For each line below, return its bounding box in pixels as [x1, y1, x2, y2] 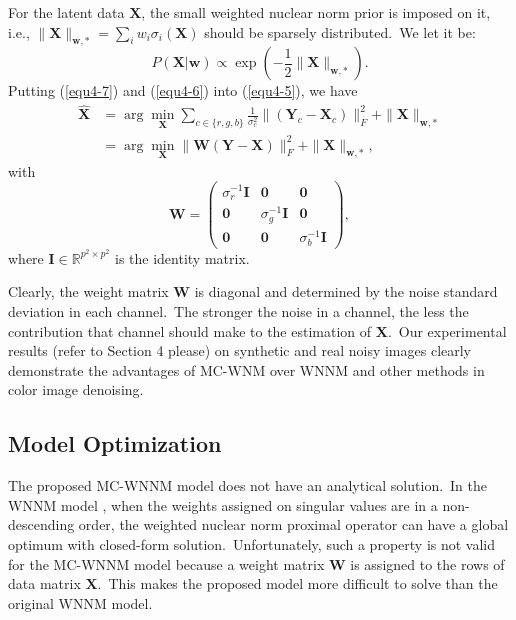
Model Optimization [8, 428, 222, 459]
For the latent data [8, 2, 125, 22]
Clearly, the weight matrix [8, 281, 169, 302]
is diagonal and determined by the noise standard [194, 281, 498, 302]
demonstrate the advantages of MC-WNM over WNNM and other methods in [8, 359, 485, 380]
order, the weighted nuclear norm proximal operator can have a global [78, 514, 509, 535]
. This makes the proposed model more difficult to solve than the [97, 573, 498, 594]
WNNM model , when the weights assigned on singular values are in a [8, 494, 438, 515]
